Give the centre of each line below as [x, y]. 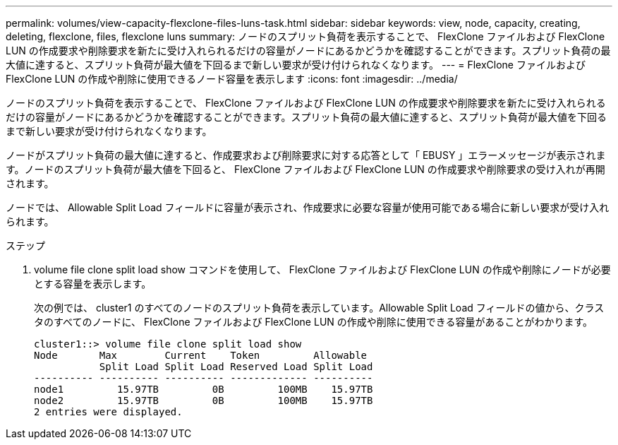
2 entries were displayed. [108, 412]
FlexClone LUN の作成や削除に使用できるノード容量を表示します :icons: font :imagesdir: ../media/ [232, 79]
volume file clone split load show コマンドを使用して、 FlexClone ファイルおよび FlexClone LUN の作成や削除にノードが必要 [322, 269]
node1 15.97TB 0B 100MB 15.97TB [204, 389]
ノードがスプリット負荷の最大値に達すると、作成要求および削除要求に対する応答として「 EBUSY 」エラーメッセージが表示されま [306, 155]
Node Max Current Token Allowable [201, 355]
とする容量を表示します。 [93, 284]
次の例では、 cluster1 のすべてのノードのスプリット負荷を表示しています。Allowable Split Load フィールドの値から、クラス [319, 308]
